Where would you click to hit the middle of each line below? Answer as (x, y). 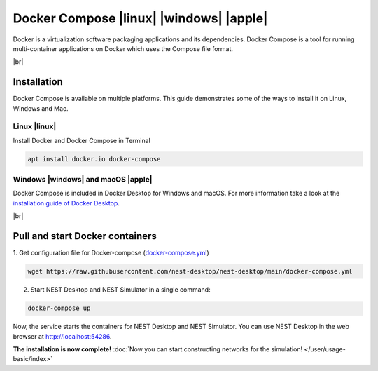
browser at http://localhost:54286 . (62, 336)
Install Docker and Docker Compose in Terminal (82, 140)
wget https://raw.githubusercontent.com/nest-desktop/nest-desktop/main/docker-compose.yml (190, 271)
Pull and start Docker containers (85, 236)
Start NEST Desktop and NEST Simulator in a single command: (120, 290)
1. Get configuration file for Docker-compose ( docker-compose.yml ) (111, 253)
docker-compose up (59, 308)
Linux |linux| (35, 126)
